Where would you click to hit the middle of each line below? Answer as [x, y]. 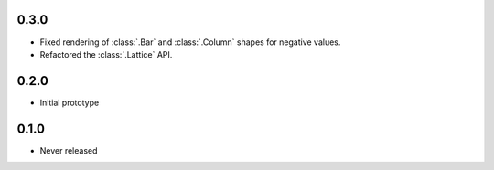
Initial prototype [70, 102]
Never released [69, 150]
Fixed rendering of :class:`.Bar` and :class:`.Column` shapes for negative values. [190, 42]
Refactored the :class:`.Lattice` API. [106, 54]
